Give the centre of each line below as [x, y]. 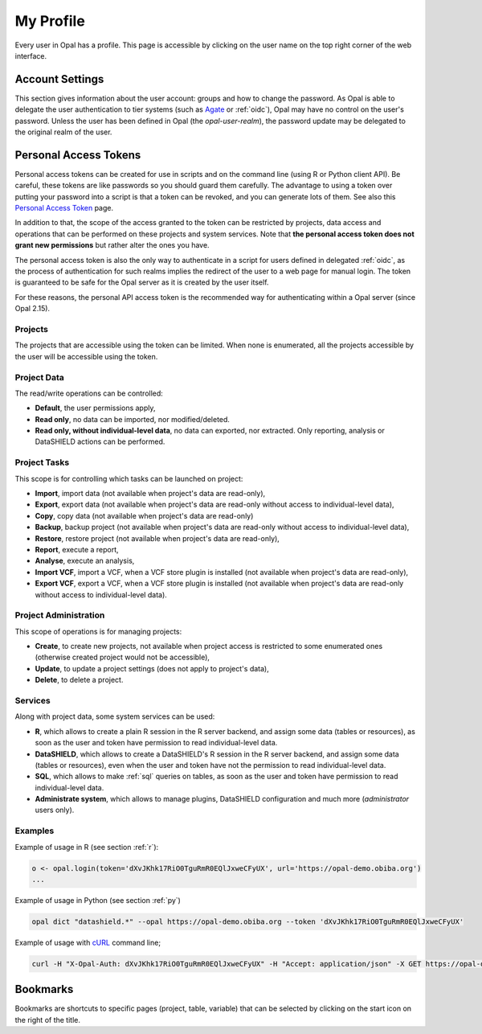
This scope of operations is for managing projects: [98, 631]
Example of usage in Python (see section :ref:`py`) [98, 900]
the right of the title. [47, 1020]
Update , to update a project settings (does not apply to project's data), [152, 668]
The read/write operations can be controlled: [89, 393]
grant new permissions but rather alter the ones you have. [112, 245]
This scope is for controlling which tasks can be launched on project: [129, 478]
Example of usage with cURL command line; [88, 942]
